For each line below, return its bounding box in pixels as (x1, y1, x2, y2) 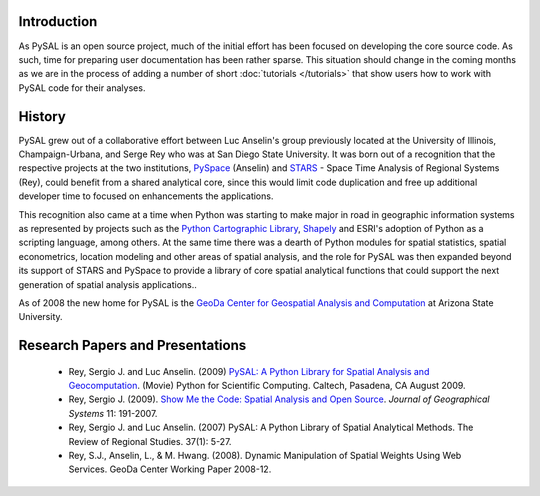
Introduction (18, 13, 98, 30)
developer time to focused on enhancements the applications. (18, 190, 274, 202)
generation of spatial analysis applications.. (18, 278, 197, 290)
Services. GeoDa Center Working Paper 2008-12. (68, 463, 272, 475)
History (18, 108, 67, 125)
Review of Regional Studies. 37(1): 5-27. (68, 435, 232, 447)
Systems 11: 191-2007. (68, 407, 158, 419)
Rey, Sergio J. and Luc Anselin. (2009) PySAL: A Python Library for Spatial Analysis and (68, 365, 430, 377)
